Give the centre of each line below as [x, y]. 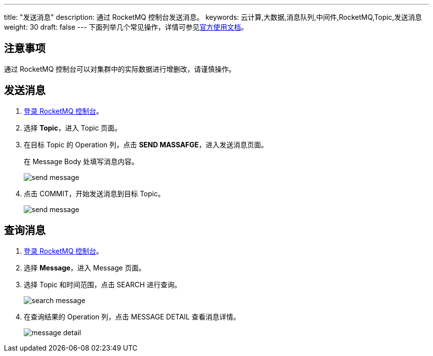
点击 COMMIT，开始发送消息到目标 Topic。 [94, 193]
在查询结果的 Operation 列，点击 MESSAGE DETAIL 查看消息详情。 [132, 316]
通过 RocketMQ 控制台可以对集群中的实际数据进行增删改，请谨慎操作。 [120, 69]
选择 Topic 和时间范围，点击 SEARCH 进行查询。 [103, 284]
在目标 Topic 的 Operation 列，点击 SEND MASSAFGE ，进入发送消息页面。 [146, 144]
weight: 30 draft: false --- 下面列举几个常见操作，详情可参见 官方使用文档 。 [126, 27]
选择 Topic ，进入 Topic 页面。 [73, 128]
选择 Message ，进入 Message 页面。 [85, 267]
